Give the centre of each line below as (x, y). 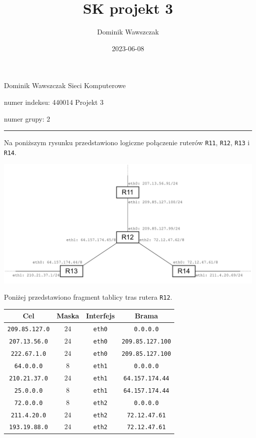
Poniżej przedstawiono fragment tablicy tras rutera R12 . (88, 297)
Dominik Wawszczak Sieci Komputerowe (65, 85)
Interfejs (100, 316)
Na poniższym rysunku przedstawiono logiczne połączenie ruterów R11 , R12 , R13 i (127, 142)
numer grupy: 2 (27, 118)
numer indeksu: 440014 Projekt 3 (54, 102)
